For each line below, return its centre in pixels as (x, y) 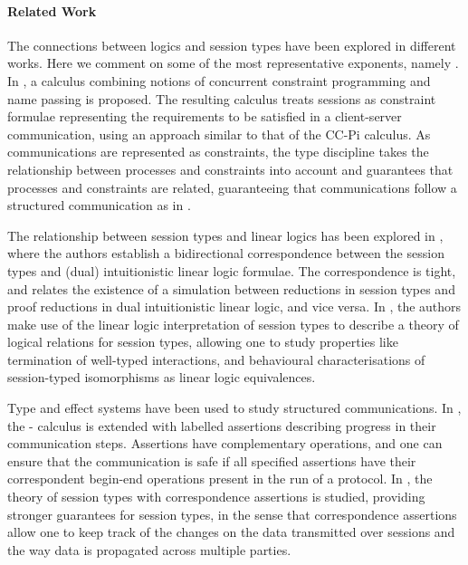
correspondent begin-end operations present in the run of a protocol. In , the (220, 479)
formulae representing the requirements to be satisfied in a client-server (205, 116)
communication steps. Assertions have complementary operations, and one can (225, 443)
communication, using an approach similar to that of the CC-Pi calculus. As (219, 134)
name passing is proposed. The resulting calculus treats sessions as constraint (222, 98)
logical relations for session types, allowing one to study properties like (203, 342)
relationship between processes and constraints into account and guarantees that (230, 169)
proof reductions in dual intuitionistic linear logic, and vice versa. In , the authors (234, 306)
